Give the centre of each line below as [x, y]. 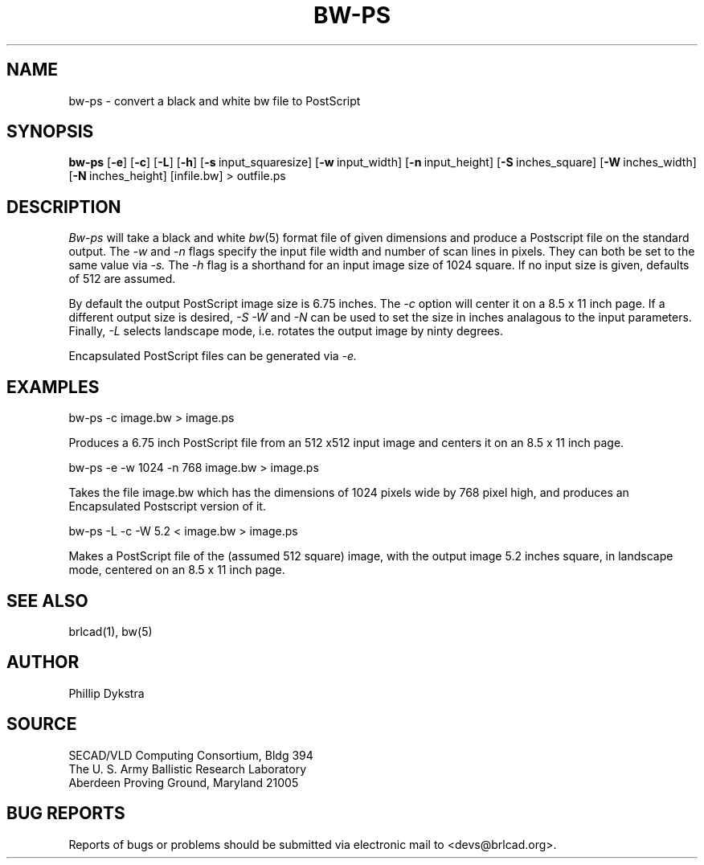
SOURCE [42, 724]
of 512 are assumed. [122, 279]
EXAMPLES [53, 387]
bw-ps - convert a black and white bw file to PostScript [215, 100]
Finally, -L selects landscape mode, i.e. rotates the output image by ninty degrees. [286, 331]
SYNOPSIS [50, 132]
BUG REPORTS [66, 814]
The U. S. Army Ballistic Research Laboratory [188, 769]
